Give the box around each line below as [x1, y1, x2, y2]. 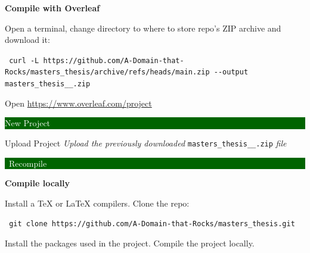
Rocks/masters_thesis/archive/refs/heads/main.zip [5, 68, 210, 77]
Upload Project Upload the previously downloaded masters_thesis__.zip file [5, 136, 287, 149]
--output [213, 68, 249, 77]
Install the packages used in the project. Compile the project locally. [5, 237, 255, 249]
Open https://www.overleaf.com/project [5, 96, 152, 109]
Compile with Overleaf [5, 2, 100, 14]
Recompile [8, 157, 47, 169]
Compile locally [5, 177, 70, 189]
